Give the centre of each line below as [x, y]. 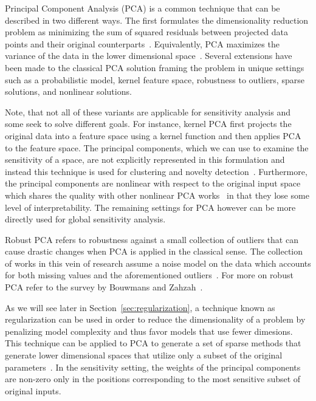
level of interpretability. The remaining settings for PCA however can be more [150, 207]
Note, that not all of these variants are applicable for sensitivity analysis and [148, 111]
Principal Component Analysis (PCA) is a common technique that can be [143, 8]
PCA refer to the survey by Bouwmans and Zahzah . [104, 287]
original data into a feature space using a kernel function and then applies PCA [153, 135]
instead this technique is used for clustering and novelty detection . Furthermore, [156, 171]
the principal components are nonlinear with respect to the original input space [153, 183]
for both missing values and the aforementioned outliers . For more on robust [149, 275]
